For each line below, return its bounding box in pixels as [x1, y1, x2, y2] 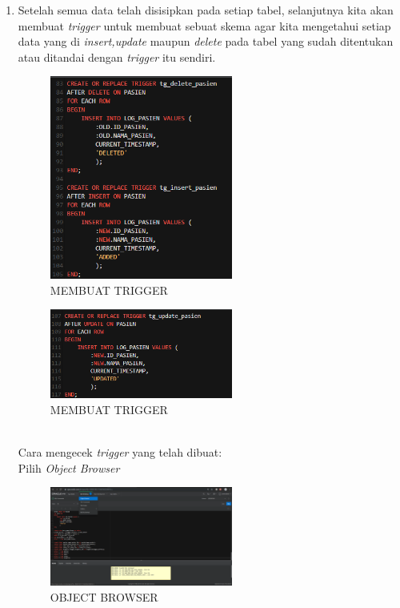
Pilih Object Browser [18, 459, 120, 476]
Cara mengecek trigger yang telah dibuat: [18, 444, 222, 461]
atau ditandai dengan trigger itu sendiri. [18, 48, 216, 65]
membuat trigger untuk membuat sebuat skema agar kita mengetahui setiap [18, 17, 391, 34]
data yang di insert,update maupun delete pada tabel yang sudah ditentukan [18, 33, 394, 50]
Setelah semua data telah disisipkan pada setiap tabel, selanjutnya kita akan [18, 2, 394, 18]
